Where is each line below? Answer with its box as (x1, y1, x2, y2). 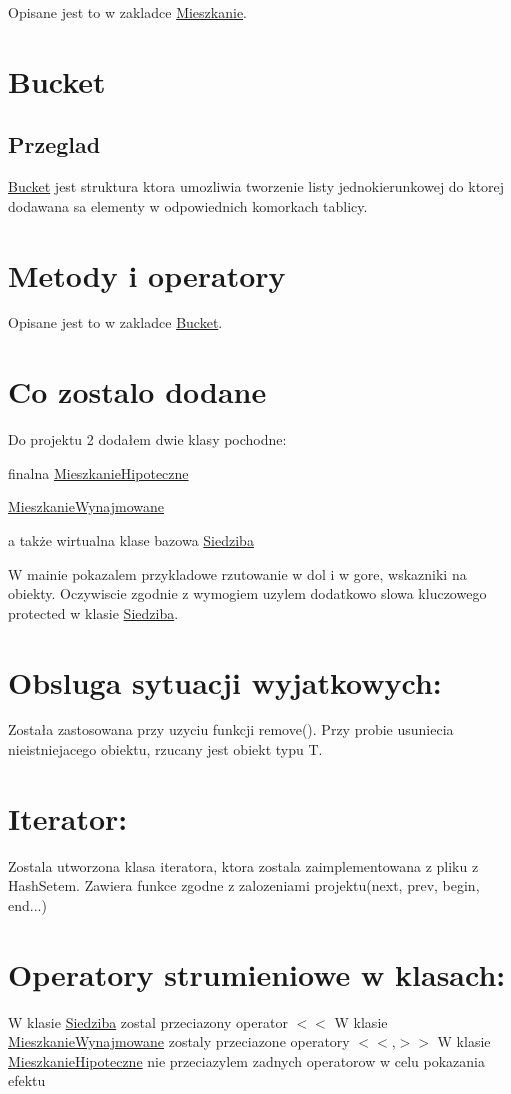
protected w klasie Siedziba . (8, 602, 179, 623)
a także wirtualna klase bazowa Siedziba (8, 529, 254, 550)
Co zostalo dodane (8, 371, 267, 412)
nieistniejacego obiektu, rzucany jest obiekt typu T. (8, 739, 323, 760)
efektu (8, 1070, 46, 1091)
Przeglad (8, 129, 101, 160)
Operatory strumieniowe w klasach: (8, 953, 506, 994)
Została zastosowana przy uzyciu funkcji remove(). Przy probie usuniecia (8, 719, 454, 740)
